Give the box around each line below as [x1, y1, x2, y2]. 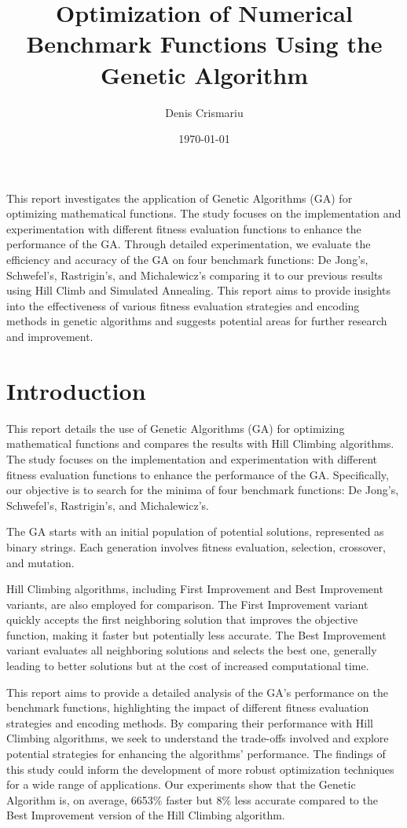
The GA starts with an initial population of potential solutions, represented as [6, 523, 384, 540]
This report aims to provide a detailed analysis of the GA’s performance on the [6, 683, 389, 700]
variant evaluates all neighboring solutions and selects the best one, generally [6, 642, 377, 658]
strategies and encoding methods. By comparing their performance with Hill [6, 714, 373, 731]
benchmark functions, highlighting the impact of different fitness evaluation [6, 699, 369, 716]
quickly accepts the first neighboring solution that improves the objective [6, 611, 358, 628]
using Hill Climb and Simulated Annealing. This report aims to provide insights [6, 282, 390, 299]
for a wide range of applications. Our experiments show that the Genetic [6, 776, 356, 793]
